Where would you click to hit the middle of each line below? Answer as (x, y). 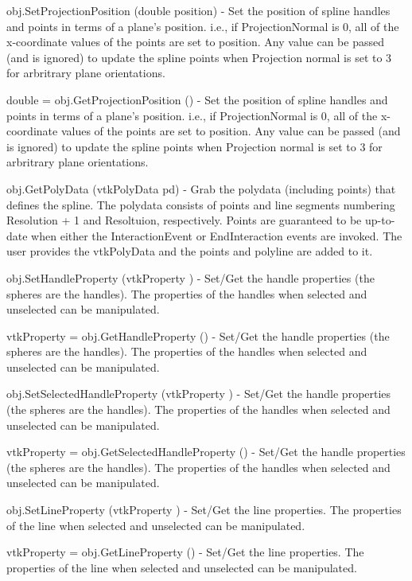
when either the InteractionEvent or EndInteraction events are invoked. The (217, 235)
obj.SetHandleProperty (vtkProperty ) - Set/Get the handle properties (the (190, 277)
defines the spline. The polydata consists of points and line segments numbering (201, 204)
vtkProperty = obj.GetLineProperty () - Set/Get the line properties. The (185, 552)
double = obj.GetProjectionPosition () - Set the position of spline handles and (197, 99)
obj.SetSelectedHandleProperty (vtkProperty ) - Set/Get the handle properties (199, 394)
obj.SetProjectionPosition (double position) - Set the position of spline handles (198, 10)
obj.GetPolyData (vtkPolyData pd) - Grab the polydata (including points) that (201, 188)
